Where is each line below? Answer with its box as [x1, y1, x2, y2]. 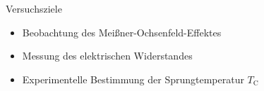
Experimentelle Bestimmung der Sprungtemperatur [22, 71, 244, 86]
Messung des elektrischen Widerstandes [22, 48, 193, 63]
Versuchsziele [6, 1, 62, 15]
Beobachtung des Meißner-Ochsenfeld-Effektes [22, 24, 222, 39]
